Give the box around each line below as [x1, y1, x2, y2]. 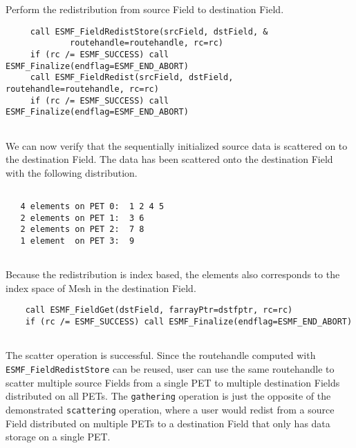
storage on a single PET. [6, 429, 111, 444]
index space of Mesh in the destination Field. [6, 280, 196, 295]
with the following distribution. [6, 165, 138, 179]
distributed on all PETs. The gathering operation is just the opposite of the [6, 389, 331, 403]
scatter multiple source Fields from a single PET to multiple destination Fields [6, 375, 340, 389]
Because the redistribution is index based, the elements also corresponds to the [6, 267, 340, 282]
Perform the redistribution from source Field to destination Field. [6, 2, 284, 16]
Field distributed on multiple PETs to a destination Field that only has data [6, 416, 330, 430]
